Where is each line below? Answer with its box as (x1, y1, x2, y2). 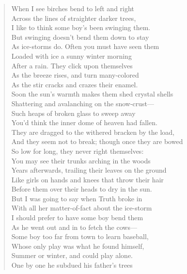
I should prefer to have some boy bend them (11, 212, 143, 223)
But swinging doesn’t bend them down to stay (11, 32, 149, 42)
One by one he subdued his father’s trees (11, 260, 133, 270)
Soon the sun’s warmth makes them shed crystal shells (11, 89, 173, 99)
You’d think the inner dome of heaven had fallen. (11, 117, 157, 128)
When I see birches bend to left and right (11, 3, 134, 13)
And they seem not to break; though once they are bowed (11, 136, 183, 146)
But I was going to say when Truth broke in (11, 193, 142, 203)
